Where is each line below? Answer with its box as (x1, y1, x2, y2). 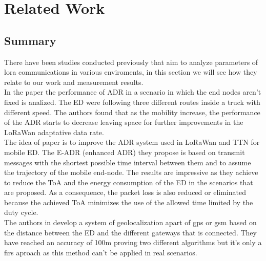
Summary (4, 32, 56, 48)
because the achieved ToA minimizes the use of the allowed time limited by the (4, 197, 253, 207)
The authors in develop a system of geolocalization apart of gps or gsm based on (4, 217, 257, 228)
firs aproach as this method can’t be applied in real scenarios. (4, 247, 197, 257)
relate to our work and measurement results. (4, 76, 144, 87)
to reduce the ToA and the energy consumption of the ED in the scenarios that (4, 177, 253, 187)
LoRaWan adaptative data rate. (4, 126, 104, 137)
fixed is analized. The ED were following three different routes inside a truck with (4, 96, 260, 107)
